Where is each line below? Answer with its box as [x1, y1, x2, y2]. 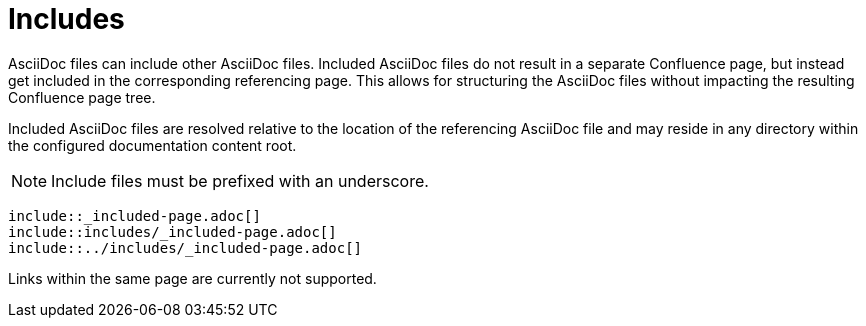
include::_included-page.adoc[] [8, 207, 261, 224]
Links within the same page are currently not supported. [8, 269, 377, 287]
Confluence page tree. [8, 88, 156, 106]
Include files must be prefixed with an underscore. [51, 170, 429, 191]
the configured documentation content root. [8, 136, 297, 154]
